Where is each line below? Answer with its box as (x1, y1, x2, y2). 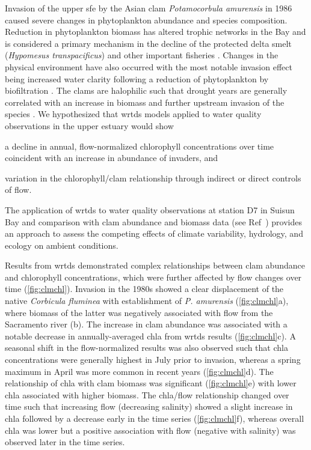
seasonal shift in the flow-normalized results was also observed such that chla (5, 341, 288, 354)
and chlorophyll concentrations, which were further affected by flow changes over (5, 270, 302, 283)
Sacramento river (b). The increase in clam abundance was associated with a (5, 318, 288, 330)
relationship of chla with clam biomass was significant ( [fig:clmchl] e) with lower (5, 377, 297, 389)
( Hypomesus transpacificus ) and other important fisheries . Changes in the (5, 49, 279, 61)
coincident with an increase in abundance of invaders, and (5, 151, 218, 164)
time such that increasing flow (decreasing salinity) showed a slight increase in (5, 400, 293, 413)
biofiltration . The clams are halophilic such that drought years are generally (5, 84, 288, 97)
